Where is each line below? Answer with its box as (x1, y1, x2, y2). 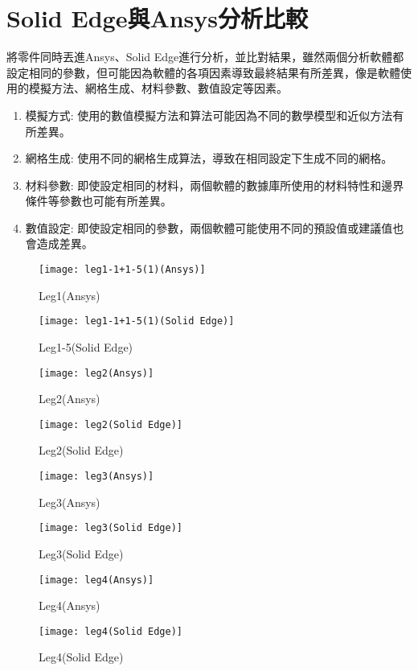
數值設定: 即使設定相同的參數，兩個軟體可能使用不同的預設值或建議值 (25, 219, 393, 236)
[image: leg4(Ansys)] (39, 574, 154, 586)
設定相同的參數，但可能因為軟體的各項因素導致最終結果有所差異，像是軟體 (6, 64, 400, 80)
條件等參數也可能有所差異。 (25, 192, 172, 209)
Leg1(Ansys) (39, 286, 100, 303)
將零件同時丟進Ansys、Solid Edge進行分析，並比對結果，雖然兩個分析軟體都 (6, 48, 404, 65)
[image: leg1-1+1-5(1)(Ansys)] (39, 264, 206, 276)
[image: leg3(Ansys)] (39, 471, 154, 483)
